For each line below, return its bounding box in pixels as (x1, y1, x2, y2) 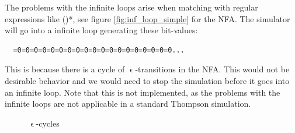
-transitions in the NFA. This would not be (135, 63, 290, 75)
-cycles (36, 117, 60, 129)
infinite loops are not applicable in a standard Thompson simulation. (5, 97, 251, 110)
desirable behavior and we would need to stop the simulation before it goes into (5, 74, 290, 86)
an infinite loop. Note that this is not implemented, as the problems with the (5, 86, 280, 98)
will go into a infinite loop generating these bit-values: (5, 24, 198, 36)
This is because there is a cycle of (5, 63, 125, 75)
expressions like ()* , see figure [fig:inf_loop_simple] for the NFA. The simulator (5, 12, 290, 24)
